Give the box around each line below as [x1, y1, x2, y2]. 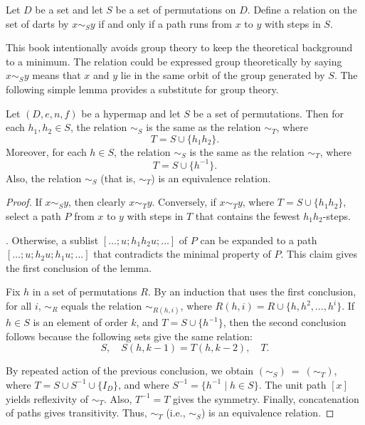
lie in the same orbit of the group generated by [120, 68, 325, 83]
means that [32, 68, 81, 83]
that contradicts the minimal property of [93, 246, 271, 261]
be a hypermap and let [81, 105, 181, 120]
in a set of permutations [32, 284, 137, 299]
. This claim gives [280, 246, 357, 261]
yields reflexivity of [6, 391, 89, 406]
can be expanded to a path [200, 232, 317, 247]
